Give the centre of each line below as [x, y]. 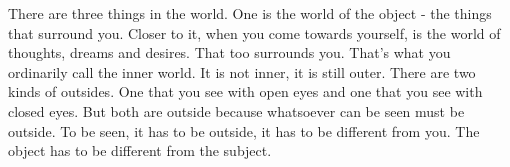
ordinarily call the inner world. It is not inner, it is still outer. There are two [242, 71]
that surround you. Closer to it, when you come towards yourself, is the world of [254, 32]
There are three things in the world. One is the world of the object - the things [250, 13]
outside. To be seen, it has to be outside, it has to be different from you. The [244, 130]
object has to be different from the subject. [140, 150]
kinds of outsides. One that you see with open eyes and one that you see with [245, 91]
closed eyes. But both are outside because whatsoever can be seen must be [236, 110]
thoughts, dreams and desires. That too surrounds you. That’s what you [229, 52]
